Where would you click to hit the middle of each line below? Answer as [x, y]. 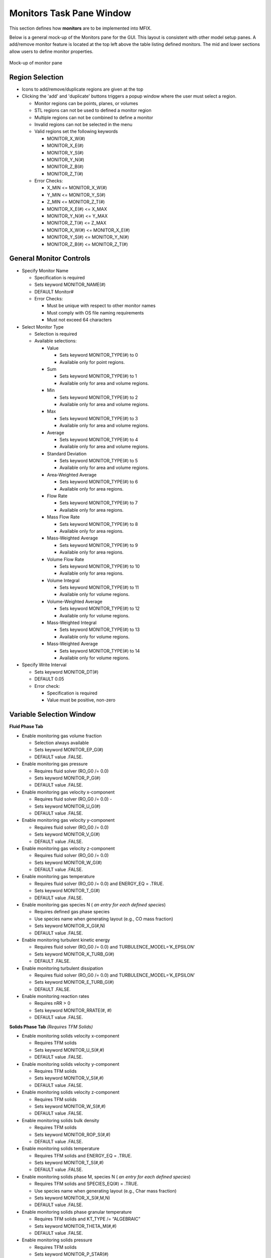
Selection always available [61, 743]
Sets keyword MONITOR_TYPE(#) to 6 [99, 482]
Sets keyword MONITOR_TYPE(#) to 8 [99, 524]
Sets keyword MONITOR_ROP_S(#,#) [73, 1134]
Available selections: [56, 341]
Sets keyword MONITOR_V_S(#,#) [69, 1078]
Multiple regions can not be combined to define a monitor [94, 117]
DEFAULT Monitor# [54, 291]
